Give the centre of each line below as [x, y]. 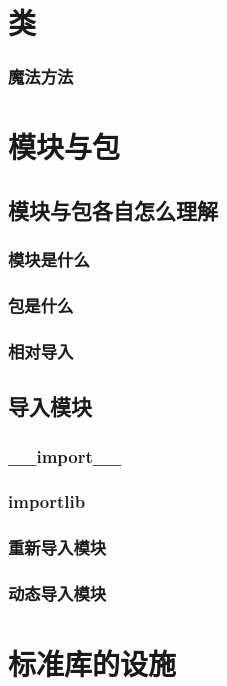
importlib [47, 501]
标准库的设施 [92, 663]
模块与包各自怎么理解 [113, 209]
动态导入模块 [57, 593]
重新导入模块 [57, 547]
